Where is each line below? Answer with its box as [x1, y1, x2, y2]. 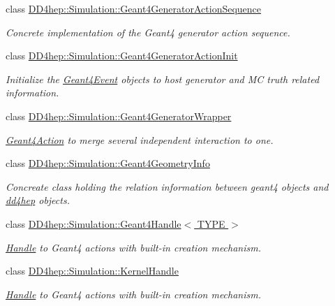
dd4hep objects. [6, 193, 70, 207]
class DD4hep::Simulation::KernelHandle [6, 263, 179, 278]
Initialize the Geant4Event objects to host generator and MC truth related [6, 71, 320, 86]
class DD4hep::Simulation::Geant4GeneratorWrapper [6, 108, 232, 123]
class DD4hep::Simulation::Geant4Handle [6, 216, 181, 231]
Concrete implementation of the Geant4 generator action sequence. [6, 24, 290, 39]
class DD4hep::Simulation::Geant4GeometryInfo [6, 156, 210, 170]
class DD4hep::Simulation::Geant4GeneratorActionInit [6, 48, 238, 63]
